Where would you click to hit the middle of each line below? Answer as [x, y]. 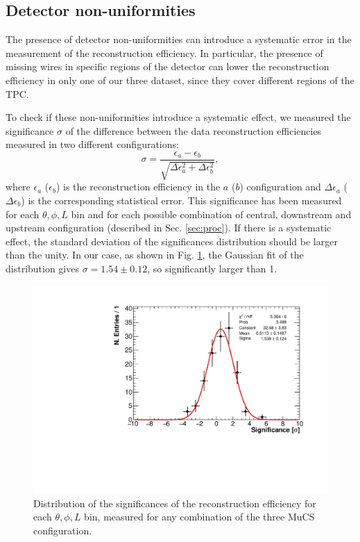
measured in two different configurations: [92, 144]
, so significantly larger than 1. [212, 268]
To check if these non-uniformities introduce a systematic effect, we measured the [178, 117]
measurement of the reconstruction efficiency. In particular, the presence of [164, 52]
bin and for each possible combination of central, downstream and [211, 214]
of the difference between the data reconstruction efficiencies [194, 130]
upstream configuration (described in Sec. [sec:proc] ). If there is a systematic [169, 228]
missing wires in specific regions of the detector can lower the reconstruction [168, 66]
